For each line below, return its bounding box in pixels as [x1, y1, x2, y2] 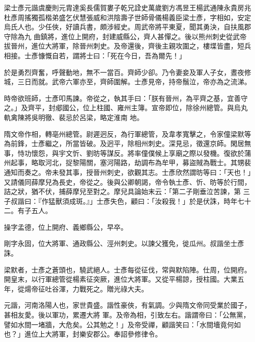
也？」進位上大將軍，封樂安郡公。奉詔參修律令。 [4, 329, 162, 339]
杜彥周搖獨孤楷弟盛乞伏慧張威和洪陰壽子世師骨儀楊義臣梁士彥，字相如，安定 [4, 12, 251, 22]
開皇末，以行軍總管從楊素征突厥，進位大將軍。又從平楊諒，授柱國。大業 [4, 274, 237, 284]
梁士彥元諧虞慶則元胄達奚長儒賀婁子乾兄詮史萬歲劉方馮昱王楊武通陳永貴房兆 [4, 2, 251, 12]
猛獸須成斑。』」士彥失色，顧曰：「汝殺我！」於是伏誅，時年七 [48, 195, 244, 206]
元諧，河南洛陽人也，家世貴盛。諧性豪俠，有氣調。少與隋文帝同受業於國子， [4, 300, 251, 310]
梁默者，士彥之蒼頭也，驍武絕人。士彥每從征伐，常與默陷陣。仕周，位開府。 [4, 264, 251, 274]
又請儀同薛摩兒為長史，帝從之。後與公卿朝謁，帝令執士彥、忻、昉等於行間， [4, 176, 251, 187]
